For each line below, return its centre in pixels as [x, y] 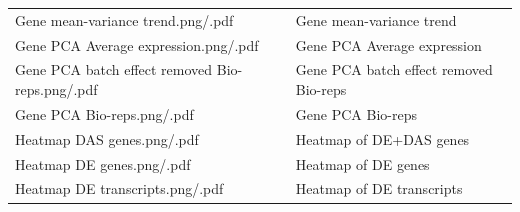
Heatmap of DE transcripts [379, 188]
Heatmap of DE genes [362, 163]
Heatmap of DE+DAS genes [382, 138]
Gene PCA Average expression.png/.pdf [137, 44]
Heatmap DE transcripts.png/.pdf [119, 188]
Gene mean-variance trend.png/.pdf [124, 19]
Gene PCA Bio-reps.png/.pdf [104, 113]
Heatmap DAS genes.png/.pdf [107, 138]
